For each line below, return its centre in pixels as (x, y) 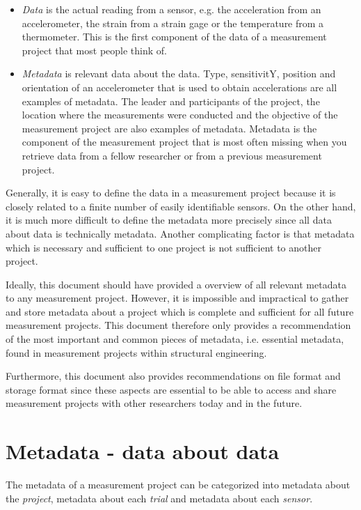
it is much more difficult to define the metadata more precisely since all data (169, 220)
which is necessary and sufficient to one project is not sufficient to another (163, 247)
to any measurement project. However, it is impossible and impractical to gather (177, 298)
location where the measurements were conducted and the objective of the (180, 115)
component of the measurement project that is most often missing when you (184, 142)
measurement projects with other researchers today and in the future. (154, 403)
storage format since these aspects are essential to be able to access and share (171, 389)
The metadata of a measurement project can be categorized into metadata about (178, 485)
